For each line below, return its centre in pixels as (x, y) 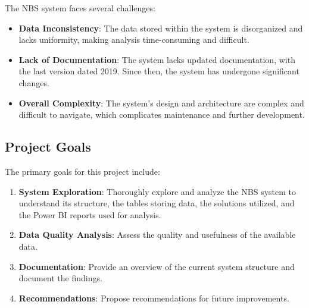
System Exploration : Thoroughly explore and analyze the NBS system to (157, 191)
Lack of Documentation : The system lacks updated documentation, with (157, 59)
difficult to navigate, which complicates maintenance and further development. (162, 114)
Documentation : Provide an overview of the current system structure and (157, 266)
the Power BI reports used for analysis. (90, 214)
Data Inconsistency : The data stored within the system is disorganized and (161, 28)
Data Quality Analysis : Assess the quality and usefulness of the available (157, 235)
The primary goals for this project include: (82, 171)
